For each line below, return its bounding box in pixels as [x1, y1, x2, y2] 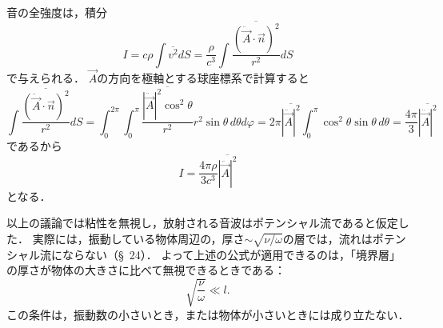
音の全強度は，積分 [6, 4, 107, 20]
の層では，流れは [282, 230, 373, 247]
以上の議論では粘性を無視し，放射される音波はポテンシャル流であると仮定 [6, 214, 398, 231]
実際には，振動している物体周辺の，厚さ [32, 230, 245, 247]
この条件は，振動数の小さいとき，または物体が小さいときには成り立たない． [6, 306, 409, 322]
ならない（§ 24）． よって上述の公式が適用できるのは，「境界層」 [62, 246, 401, 262]
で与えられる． [6, 69, 85, 86]
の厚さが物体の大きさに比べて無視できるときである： [6, 262, 286, 278]
